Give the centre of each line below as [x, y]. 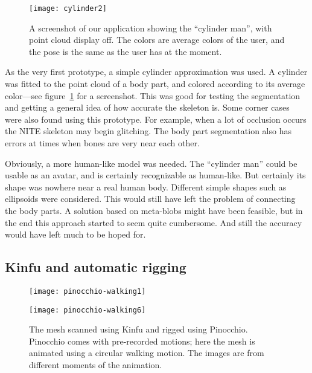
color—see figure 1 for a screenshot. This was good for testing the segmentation [153, 95]
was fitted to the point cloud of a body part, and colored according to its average [155, 84]
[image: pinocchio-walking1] [88, 291]
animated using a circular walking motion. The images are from [147, 353]
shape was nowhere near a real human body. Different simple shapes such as [146, 186]
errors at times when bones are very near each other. [102, 143]
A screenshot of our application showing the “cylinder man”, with [151, 28]
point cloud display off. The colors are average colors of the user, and [157, 40]
